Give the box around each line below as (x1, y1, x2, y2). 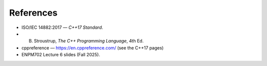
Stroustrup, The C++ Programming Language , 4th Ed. (34, 38, 144, 44)
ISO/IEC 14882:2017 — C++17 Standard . (21, 24, 103, 30)
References (9, 7, 58, 18)
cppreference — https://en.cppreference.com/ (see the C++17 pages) (21, 44, 164, 51)
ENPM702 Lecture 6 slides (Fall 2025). (21, 52, 100, 58)
